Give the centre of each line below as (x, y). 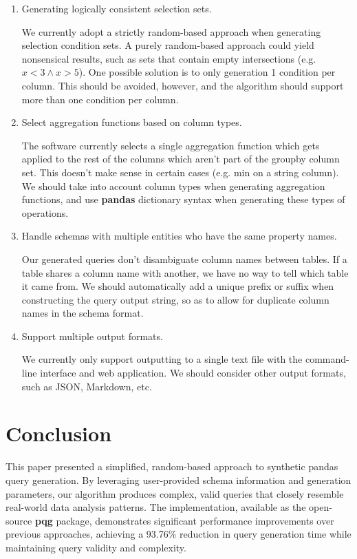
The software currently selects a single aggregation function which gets (171, 145)
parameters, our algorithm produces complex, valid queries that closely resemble (175, 493)
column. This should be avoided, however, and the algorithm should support (183, 85)
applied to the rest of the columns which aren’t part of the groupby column (181, 159)
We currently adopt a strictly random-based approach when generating (171, 31)
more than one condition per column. (100, 99)
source (19, 520)
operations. (45, 212)
